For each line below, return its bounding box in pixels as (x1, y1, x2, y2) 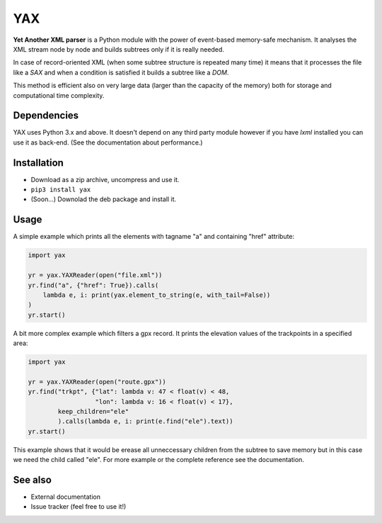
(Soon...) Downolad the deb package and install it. (30, 195, 177, 203)
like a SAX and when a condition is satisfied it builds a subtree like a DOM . (13, 68, 229, 77)
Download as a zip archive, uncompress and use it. (30, 175, 180, 184)
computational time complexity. (13, 91, 105, 99)
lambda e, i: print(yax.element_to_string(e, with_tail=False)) (42, 291, 271, 299)
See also (13, 474, 52, 485)
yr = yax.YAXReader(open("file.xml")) (28, 271, 163, 279)
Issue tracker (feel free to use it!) (30, 502, 127, 511)
